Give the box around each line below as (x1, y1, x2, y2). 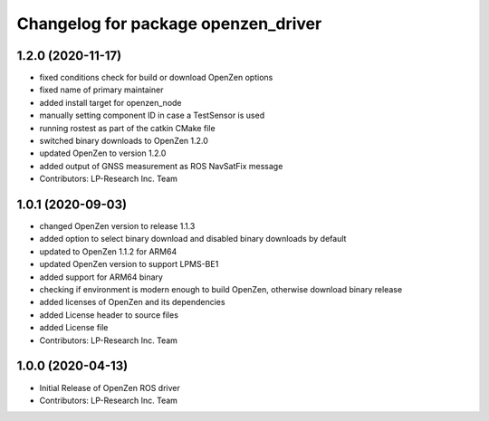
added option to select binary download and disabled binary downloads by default (39, 234, 347, 244)
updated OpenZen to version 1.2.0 (39, 148, 167, 158)
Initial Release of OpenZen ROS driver (39, 382, 181, 393)
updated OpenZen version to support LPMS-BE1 (39, 259, 219, 270)
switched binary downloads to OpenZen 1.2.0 (39, 136, 208, 147)
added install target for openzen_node (39, 97, 182, 108)
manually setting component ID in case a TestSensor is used (39, 110, 265, 121)
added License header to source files (39, 309, 178, 321)
